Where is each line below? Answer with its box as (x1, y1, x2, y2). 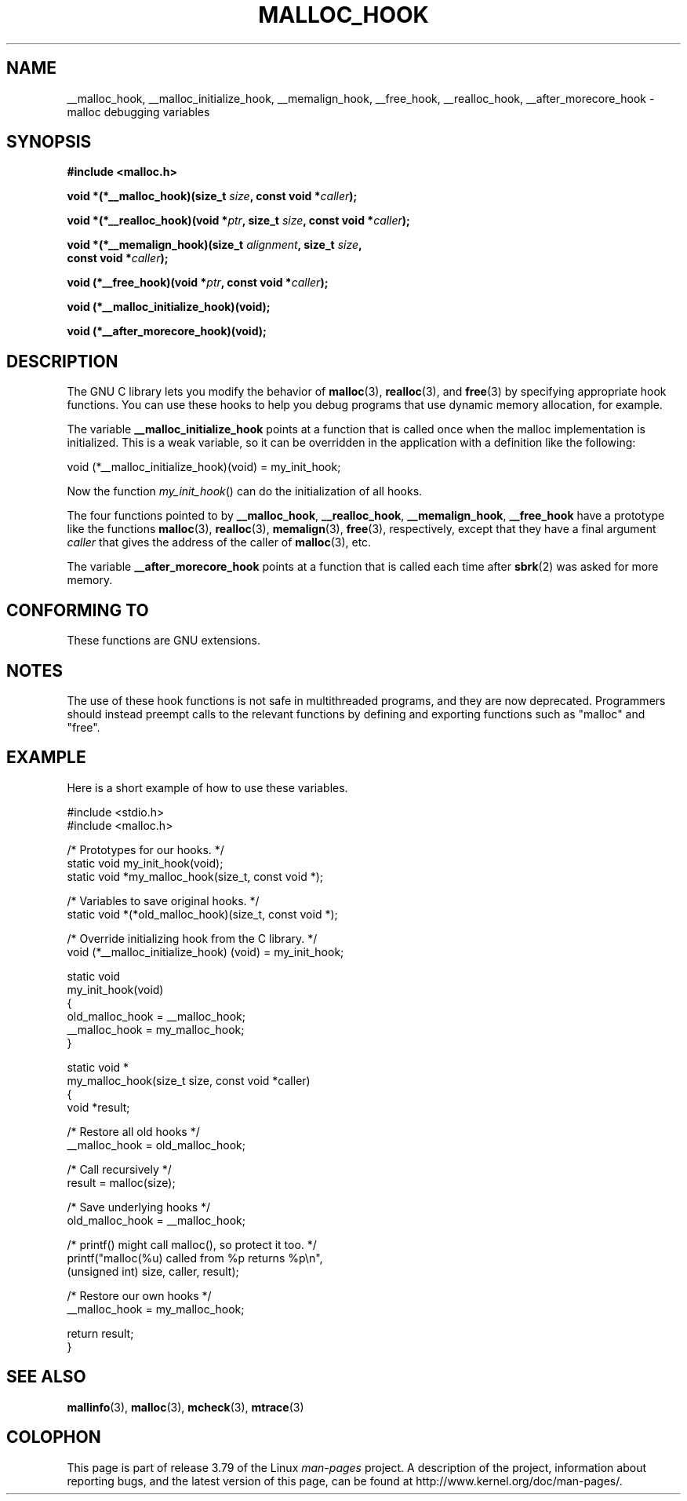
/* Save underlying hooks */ (67, 1200, 211, 1214)
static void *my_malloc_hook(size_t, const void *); (67, 869, 323, 883)
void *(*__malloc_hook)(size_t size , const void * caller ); (67, 189, 358, 203)
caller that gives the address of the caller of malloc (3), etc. (67, 535, 372, 550)
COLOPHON (6, 1427, 101, 1448)
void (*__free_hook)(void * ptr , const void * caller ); (67, 276, 329, 290)
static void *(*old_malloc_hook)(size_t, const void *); (67, 907, 338, 921)
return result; (67, 1326, 134, 1340)
